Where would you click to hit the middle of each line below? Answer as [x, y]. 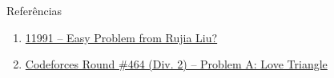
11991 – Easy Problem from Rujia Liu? [121, 37]
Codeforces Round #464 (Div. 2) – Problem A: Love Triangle [176, 64]
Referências [34, 10]
